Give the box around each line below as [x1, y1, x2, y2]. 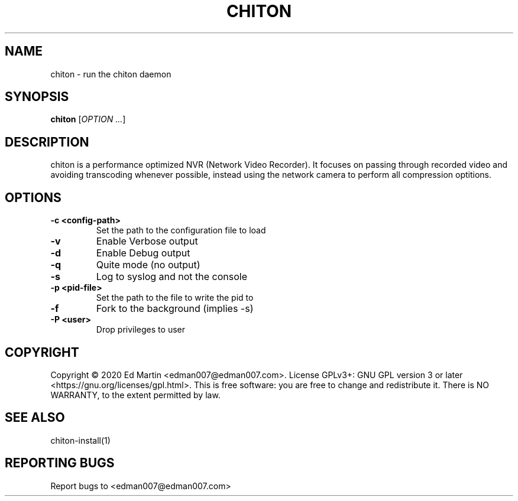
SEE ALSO [5, 410, 65, 425]
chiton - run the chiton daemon [50, 69, 171, 79]
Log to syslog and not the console [96, 271, 248, 283]
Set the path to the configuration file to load [96, 225, 266, 236]
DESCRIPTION [5, 134, 89, 149]
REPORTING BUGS [5, 456, 115, 471]
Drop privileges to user [96, 324, 185, 335]
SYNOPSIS [5, 89, 69, 105]
